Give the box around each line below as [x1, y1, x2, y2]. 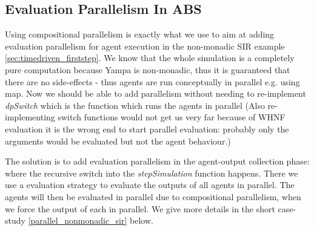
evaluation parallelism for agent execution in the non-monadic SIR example [5, 39, 285, 52]
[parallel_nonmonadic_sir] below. [28, 214, 153, 227]
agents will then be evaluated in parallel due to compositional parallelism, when [5, 190, 301, 203]
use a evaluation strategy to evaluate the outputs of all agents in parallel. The [5, 178, 295, 191]
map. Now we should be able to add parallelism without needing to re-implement [5, 87, 306, 100]
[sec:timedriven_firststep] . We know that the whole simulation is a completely [5, 51, 295, 64]
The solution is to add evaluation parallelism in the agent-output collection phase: [5, 155, 310, 168]
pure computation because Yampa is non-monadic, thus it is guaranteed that [5, 63, 290, 76]
